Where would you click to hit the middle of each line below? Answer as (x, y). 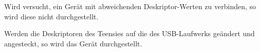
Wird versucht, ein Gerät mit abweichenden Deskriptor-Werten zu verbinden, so (130, 6)
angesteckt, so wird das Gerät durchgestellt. (73, 43)
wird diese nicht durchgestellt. (51, 16)
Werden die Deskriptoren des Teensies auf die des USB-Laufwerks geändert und (129, 33)
